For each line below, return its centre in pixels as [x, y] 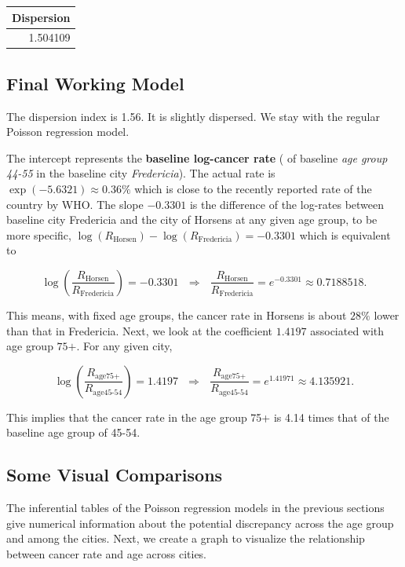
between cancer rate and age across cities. [107, 553]
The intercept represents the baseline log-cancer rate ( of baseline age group [197, 157]
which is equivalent [345, 234]
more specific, [39, 234]
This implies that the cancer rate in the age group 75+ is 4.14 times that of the [198, 417]
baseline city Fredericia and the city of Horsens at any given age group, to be [192, 219]
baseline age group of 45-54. [73, 432]
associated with [347, 330]
